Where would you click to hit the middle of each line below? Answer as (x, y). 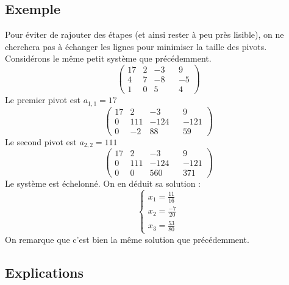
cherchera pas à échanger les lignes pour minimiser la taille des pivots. (136, 46)
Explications (45, 272)
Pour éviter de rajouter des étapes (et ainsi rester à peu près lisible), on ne (144, 34)
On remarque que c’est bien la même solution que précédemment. (127, 239)
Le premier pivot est (43, 100)
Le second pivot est (41, 141)
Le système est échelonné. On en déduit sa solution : (103, 183)
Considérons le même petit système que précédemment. (108, 58)
